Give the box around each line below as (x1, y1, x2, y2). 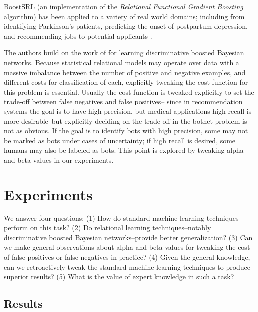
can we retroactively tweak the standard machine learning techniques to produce (4, 261, 251, 272)
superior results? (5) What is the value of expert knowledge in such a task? (4, 271, 234, 282)
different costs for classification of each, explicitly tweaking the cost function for (4, 77, 248, 87)
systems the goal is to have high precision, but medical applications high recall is (4, 105, 252, 116)
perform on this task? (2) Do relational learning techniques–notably (4, 222, 211, 233)
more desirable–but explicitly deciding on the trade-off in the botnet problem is (4, 115, 247, 126)
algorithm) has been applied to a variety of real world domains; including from (4, 11, 245, 21)
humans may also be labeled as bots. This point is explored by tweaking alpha (4, 145, 244, 155)
